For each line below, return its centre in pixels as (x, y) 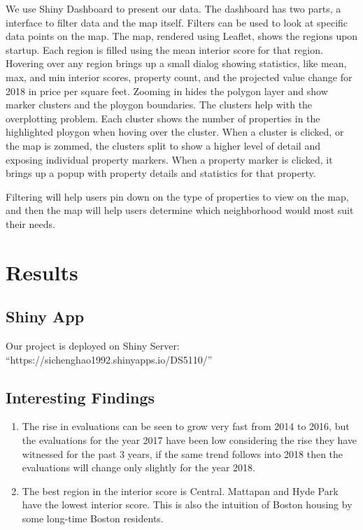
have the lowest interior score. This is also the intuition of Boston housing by (187, 504)
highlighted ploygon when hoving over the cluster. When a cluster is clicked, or (175, 132)
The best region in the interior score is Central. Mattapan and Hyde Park (180, 490)
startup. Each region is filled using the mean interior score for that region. (164, 49)
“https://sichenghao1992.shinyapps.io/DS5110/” (109, 359)
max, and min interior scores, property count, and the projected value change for (179, 77)
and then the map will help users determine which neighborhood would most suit (180, 210)
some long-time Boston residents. (93, 518)
